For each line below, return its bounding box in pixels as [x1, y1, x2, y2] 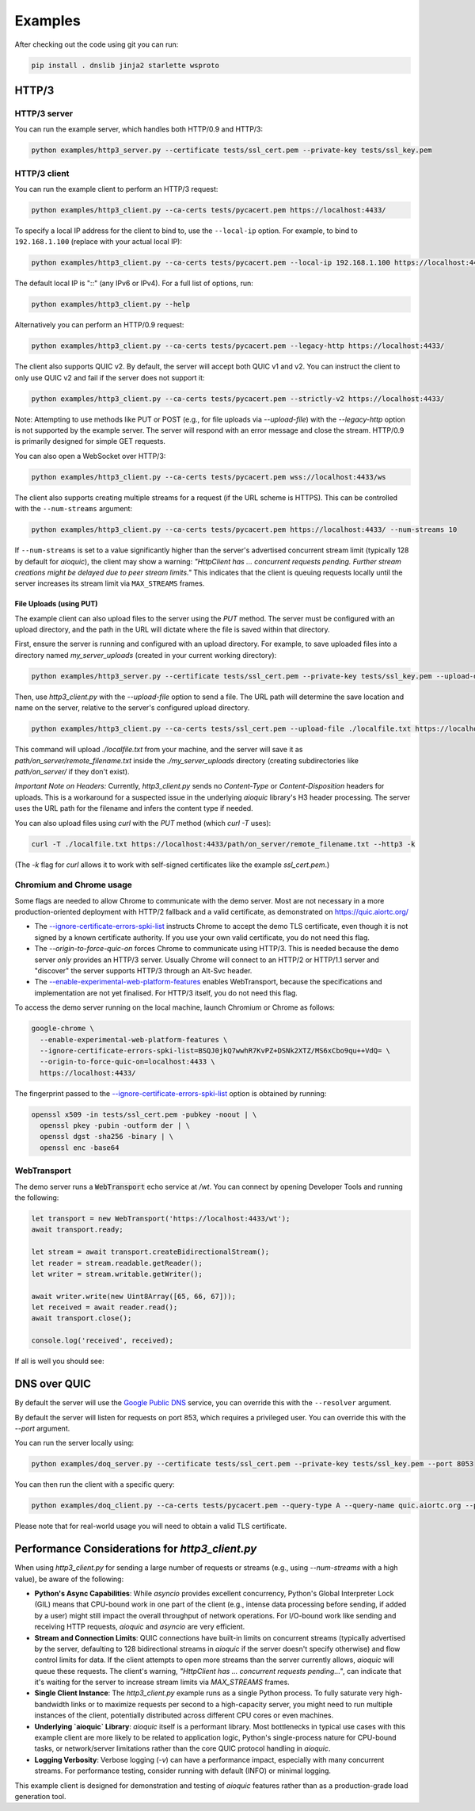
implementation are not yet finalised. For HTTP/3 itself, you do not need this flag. [34, 988, 298, 998]
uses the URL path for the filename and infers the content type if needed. [14, 804, 253, 813]
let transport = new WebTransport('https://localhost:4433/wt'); [31, 1213, 291, 1223]
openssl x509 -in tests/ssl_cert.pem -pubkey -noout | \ [31, 1110, 257, 1119]
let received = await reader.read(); [31, 1303, 178, 1312]
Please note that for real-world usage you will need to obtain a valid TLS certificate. [14, 1522, 287, 1531]
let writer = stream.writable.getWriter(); [31, 1269, 203, 1278]
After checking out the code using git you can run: [14, 40, 179, 49]
